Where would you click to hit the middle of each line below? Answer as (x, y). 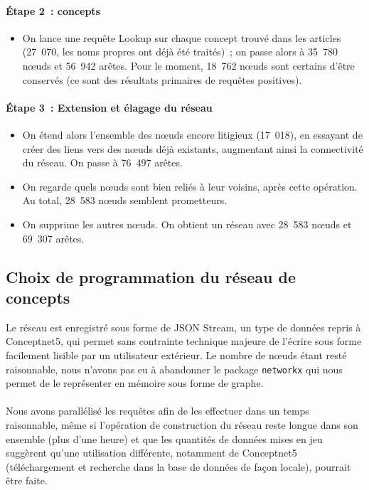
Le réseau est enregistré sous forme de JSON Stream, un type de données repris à (183, 327)
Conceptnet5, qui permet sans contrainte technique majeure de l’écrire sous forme (184, 341)
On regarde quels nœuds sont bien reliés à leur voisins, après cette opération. (190, 186)
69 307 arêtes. (53, 238)
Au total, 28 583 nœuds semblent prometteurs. (125, 200)
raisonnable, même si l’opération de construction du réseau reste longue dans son (182, 424)
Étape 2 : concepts (53, 10)
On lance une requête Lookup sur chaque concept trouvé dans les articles (182, 37)
